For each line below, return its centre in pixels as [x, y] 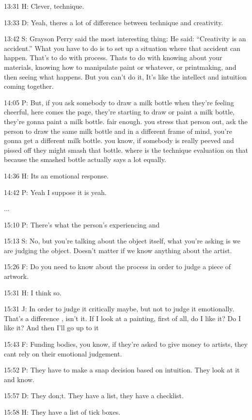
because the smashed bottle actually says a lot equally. [85, 159]
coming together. [29, 86]
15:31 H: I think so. [33, 292]
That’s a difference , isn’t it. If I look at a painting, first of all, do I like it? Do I [122, 318]
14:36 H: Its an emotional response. [56, 175]
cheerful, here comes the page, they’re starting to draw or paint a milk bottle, [119, 112]
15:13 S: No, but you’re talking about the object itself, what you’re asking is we [122, 241]
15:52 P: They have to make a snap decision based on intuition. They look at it [122, 370]
